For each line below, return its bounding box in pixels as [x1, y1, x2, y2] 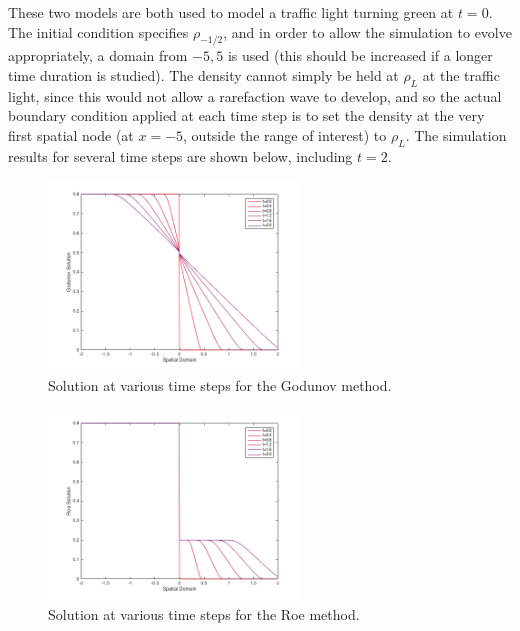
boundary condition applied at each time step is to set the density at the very [8, 105, 485, 126]
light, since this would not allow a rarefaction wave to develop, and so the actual [8, 85, 502, 106]
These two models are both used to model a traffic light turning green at [8, 2, 454, 22]
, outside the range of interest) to [183, 124, 387, 145]
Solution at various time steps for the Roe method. [48, 603, 360, 624]
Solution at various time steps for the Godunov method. [48, 374, 392, 395]
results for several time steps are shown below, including [8, 145, 353, 166]
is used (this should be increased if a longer [227, 45, 493, 66]
